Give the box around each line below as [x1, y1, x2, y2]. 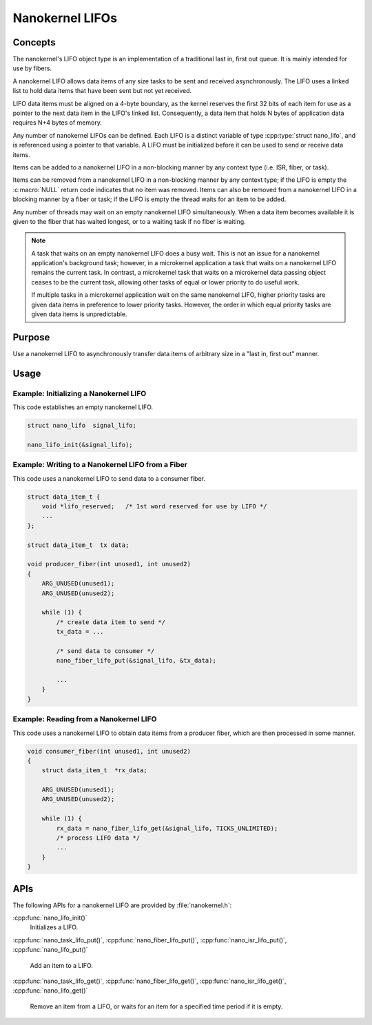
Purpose [12, 331, 50, 343]
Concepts [12, 37, 56, 48]
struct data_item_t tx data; [27, 541, 130, 549]
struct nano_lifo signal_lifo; [27, 422, 137, 430]
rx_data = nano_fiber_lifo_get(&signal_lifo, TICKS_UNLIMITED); [56, 824, 278, 832]
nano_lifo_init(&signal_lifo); [27, 441, 134, 448]
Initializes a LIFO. [30, 923, 79, 931]
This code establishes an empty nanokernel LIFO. [12, 403, 154, 411]
